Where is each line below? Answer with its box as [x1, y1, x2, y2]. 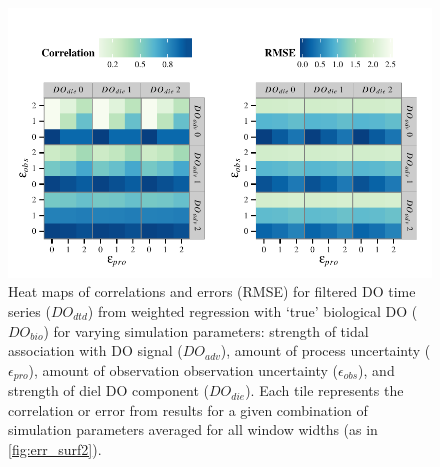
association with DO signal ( [8, 340, 183, 361]
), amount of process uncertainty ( [220, 340, 431, 361]
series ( [8, 301, 51, 321]
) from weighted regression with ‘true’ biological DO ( [87, 301, 418, 321]
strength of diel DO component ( [8, 380, 209, 401]
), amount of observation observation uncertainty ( [28, 359, 339, 380]
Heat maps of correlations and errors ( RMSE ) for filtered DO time [8, 281, 416, 302]
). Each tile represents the [245, 380, 404, 401]
